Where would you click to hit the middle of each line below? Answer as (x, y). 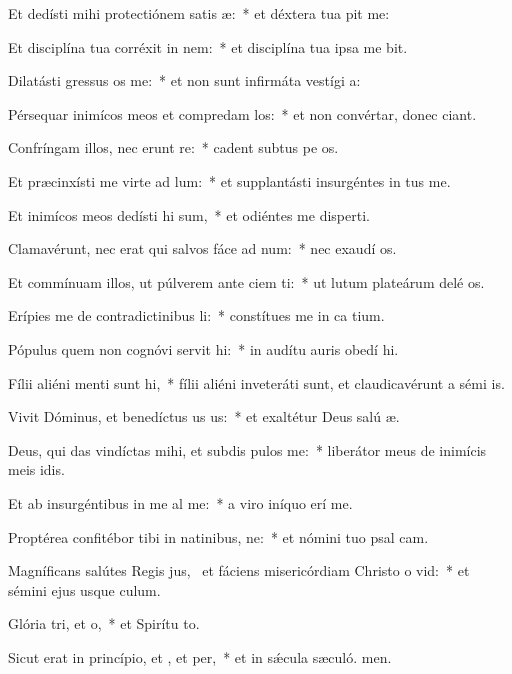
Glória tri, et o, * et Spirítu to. (104, 623)
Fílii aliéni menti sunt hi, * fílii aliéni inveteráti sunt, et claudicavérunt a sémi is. (256, 382)
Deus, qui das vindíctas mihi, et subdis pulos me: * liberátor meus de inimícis (247, 449)
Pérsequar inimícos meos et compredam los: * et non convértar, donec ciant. (242, 113)
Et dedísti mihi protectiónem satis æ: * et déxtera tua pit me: (199, 13)
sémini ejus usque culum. (84, 589)
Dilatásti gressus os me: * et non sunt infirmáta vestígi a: (184, 80)
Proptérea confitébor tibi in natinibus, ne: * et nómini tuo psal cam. (218, 536)
